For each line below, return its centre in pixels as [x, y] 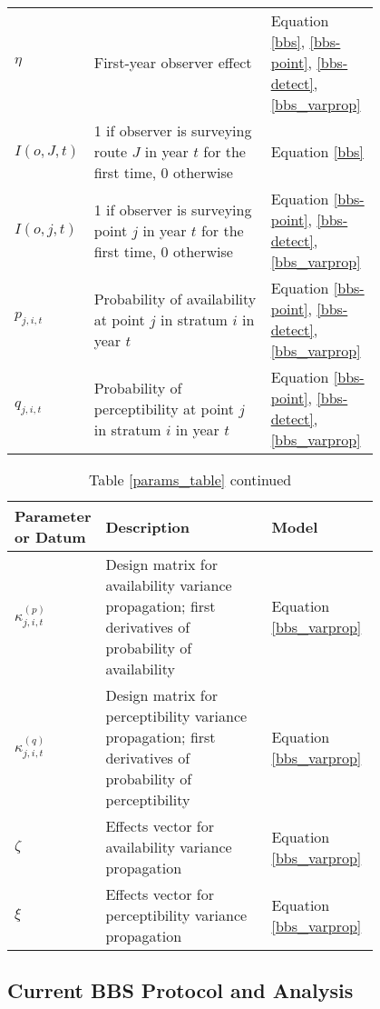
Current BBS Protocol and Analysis [180, 990]
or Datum [50, 537]
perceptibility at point [164, 408]
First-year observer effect [173, 62]
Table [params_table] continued [190, 480]
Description [148, 526]
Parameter [53, 516]
